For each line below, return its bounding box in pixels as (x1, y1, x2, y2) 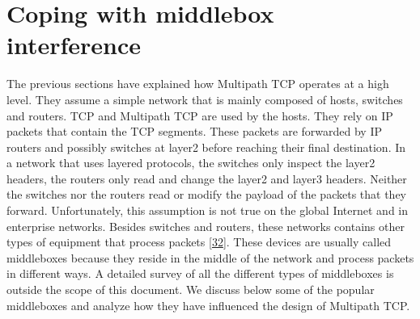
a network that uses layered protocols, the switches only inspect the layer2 (6, 154, 375, 171)
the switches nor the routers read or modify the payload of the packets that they (6, 186, 406, 203)
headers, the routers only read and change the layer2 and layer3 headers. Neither (6, 170, 407, 187)
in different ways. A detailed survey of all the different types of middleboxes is (6, 265, 394, 282)
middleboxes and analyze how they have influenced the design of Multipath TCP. (6, 296, 410, 313)
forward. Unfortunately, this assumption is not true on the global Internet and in (6, 202, 409, 219)
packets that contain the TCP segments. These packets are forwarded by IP (6, 123, 382, 140)
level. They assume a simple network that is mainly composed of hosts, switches (6, 90, 403, 107)
